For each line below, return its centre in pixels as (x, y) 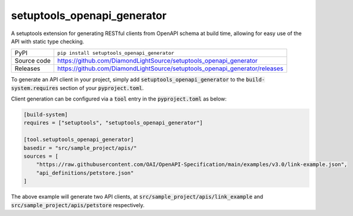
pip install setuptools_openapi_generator (116, 53)
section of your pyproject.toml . (102, 88)
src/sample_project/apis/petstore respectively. (78, 205)
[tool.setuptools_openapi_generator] (79, 140)
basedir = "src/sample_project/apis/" (80, 148)
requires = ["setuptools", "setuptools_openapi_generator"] (113, 123)
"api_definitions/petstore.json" (85, 173)
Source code (32, 61)
